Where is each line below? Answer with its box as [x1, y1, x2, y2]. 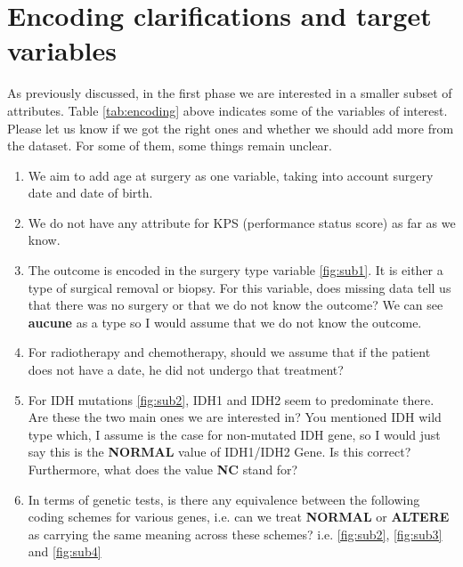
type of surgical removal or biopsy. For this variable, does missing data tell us [28, 278, 451, 296]
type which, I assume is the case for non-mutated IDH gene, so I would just [28, 425, 441, 443]
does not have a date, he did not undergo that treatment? [28, 360, 344, 379]
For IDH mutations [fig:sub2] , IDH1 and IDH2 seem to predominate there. [28, 390, 435, 409]
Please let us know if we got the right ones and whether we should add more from [7, 118, 454, 137]
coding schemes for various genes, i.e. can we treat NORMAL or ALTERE [28, 507, 450, 526]
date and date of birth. [28, 183, 153, 202]
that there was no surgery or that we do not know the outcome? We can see [28, 296, 443, 314]
